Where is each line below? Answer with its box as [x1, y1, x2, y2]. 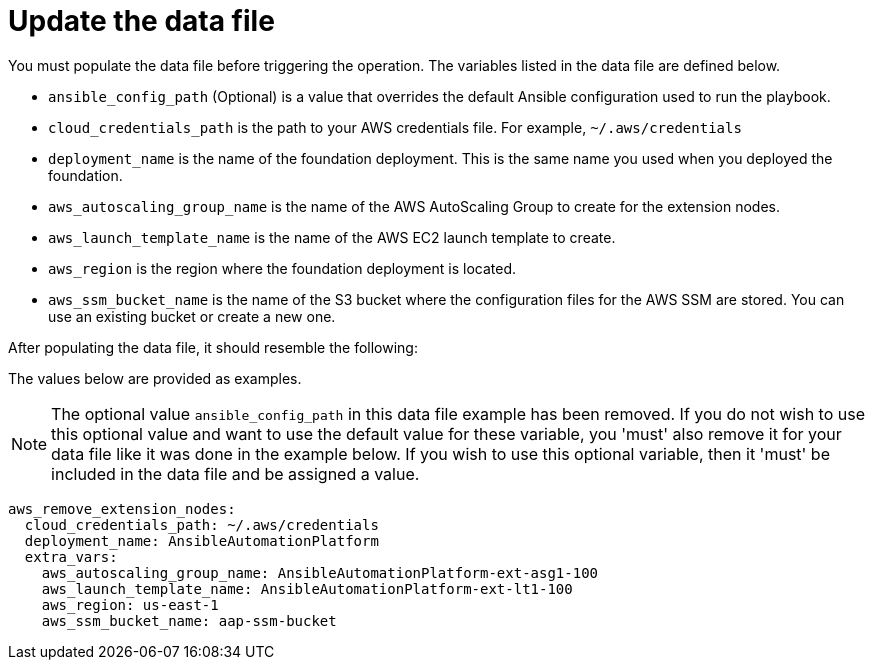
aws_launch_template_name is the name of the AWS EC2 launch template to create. [48, 228, 616, 246]
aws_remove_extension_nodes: [8, 500, 236, 517]
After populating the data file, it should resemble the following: [8, 338, 418, 356]
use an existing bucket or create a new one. [48, 307, 336, 325]
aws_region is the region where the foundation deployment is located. [48, 259, 517, 277]
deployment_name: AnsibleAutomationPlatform [24, 532, 379, 549]
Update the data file [8, 4, 275, 38]
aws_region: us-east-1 [41, 596, 219, 613]
